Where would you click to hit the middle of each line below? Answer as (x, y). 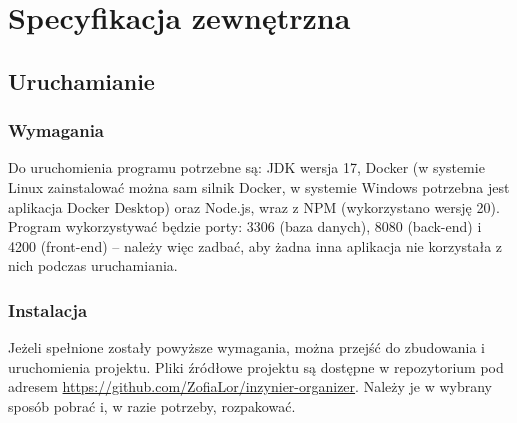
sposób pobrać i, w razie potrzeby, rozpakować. (152, 405)
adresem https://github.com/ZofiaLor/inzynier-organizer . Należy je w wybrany (250, 386)
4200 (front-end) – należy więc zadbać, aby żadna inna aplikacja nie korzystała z (255, 245)
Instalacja (48, 309)
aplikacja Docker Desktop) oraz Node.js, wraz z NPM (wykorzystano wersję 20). (254, 206)
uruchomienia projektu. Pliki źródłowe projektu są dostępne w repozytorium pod (256, 366)
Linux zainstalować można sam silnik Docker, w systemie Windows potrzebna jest (259, 186)
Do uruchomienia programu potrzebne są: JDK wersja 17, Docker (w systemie (246, 167)
